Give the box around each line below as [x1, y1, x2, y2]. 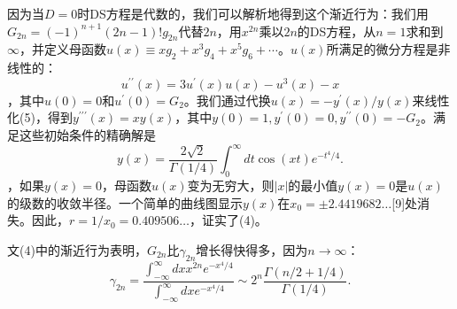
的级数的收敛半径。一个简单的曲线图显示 [7, 193, 243, 212]
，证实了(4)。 [189, 211, 267, 229]
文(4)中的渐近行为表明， [7, 240, 147, 259]
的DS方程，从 [297, 21, 376, 40]
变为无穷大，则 [187, 175, 275, 194]
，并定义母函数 [19, 40, 106, 58]
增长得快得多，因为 [196, 240, 308, 259]
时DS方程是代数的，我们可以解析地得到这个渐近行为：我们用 [77, 4, 429, 22]
